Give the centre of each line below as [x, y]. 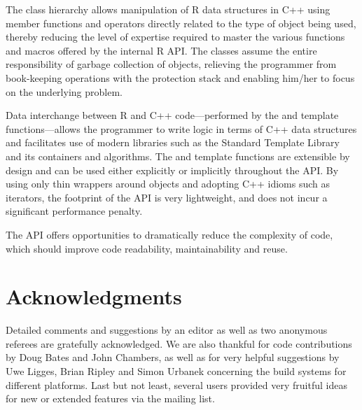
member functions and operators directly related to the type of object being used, [181, 23]
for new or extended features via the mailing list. [110, 398]
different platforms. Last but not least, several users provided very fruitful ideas [176, 384]
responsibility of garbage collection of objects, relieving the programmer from [171, 64]
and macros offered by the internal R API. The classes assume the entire [161, 50]
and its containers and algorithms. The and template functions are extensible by [178, 156]
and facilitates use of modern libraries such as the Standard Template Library [173, 142]
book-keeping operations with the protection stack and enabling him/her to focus [180, 77]
